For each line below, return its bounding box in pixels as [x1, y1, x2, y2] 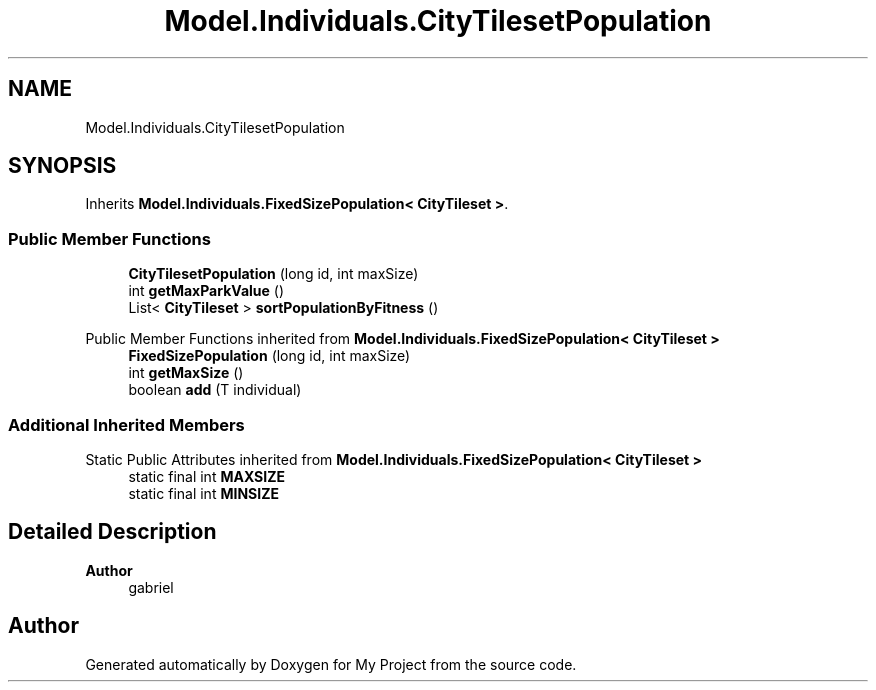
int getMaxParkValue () [128, 282, 285, 300]
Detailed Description [8, 519, 217, 545]
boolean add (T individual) [128, 381, 302, 399]
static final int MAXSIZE [128, 467, 285, 485]
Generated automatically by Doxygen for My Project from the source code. [85, 655, 577, 673]
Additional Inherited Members [8, 414, 245, 435]
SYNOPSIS [8, 153, 117, 179]
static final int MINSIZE [128, 484, 279, 502]
